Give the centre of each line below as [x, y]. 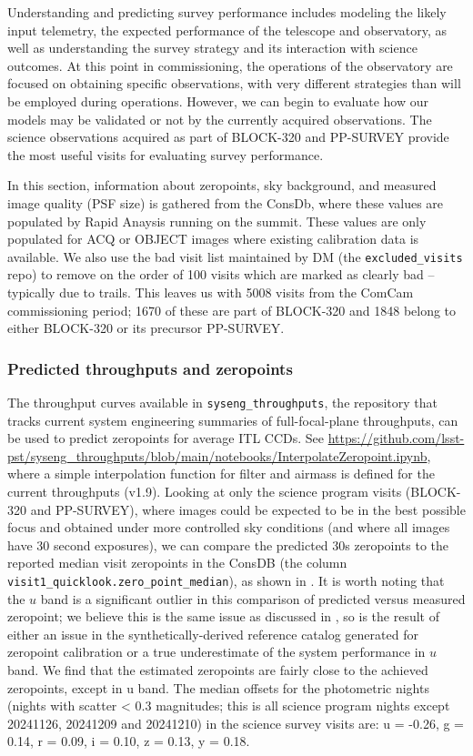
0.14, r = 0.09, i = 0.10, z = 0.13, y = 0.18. [129, 741]
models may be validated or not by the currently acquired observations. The [220, 119]
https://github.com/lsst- [396, 438]
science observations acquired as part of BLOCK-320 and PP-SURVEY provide [228, 137]
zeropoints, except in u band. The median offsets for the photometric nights [218, 687]
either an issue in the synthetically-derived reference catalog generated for [213, 634]
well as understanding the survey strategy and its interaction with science [212, 48]
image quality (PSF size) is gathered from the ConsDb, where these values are [226, 202]
